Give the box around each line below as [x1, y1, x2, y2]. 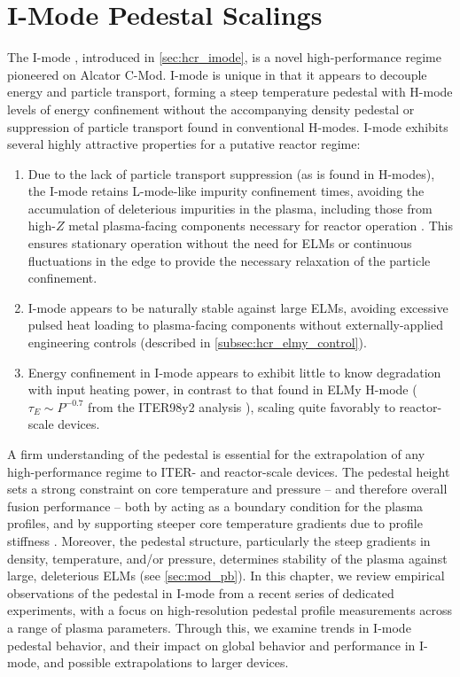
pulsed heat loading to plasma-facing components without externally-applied [27, 315, 443, 334]
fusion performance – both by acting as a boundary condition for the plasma [7, 496, 424, 515]
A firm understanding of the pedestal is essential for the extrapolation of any [7, 445, 425, 463]
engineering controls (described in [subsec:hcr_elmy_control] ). [27, 333, 367, 352]
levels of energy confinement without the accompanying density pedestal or [7, 99, 415, 118]
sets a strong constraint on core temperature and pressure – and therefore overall [7, 479, 448, 498]
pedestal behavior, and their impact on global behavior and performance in [7, 635, 416, 654]
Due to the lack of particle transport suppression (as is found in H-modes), [27, 164, 435, 183]
